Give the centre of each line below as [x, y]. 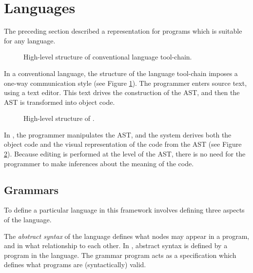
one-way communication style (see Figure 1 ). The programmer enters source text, [126, 83]
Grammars [31, 189]
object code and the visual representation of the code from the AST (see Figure [123, 144]
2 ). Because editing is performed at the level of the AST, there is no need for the [125, 154]
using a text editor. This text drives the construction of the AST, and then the [122, 92]
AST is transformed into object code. [59, 102]
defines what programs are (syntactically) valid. [75, 264]
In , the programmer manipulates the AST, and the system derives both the [118, 134]
